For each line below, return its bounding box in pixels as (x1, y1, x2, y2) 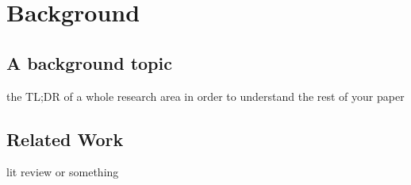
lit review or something (6, 164, 119, 180)
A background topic (6, 50, 172, 75)
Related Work (6, 126, 124, 151)
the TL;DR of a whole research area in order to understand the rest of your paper (6, 87, 405, 104)
